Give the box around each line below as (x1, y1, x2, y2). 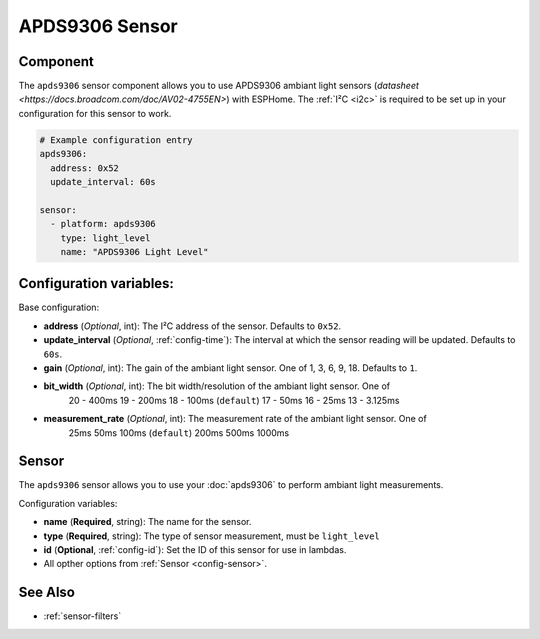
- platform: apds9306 (50, 218, 157, 230)
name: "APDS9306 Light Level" (60, 246, 209, 257)
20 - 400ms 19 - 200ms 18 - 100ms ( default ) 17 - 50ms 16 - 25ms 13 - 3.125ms (68, 394, 400, 406)
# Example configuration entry (39, 134, 194, 145)
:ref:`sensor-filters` (43, 610, 122, 622)
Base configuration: (18, 301, 100, 314)
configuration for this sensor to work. (18, 107, 172, 119)
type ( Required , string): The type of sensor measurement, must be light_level (43, 530, 380, 542)
